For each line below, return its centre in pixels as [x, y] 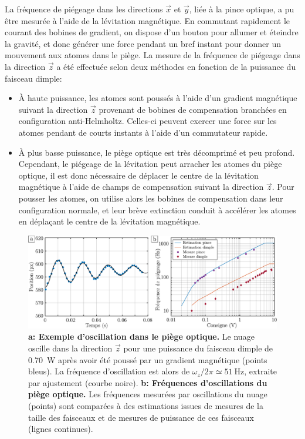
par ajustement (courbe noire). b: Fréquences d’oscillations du [148, 382]
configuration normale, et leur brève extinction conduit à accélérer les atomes [157, 210]
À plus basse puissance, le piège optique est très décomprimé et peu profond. [157, 152]
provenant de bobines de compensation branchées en [193, 109]
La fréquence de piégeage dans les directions [84, 9]
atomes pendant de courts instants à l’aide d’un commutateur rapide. [143, 132]
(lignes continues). [61, 429]
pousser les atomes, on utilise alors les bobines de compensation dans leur [151, 198]
